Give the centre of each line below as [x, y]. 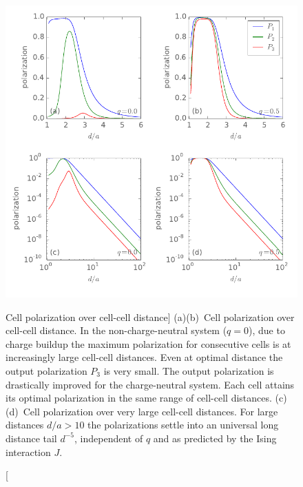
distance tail [31, 438]
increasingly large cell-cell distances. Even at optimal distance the [144, 357]
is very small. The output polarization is [189, 370]
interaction [28, 452]
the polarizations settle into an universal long [183, 425]
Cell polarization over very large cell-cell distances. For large [150, 411]
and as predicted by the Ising [215, 438]
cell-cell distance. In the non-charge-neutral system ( [116, 330]
